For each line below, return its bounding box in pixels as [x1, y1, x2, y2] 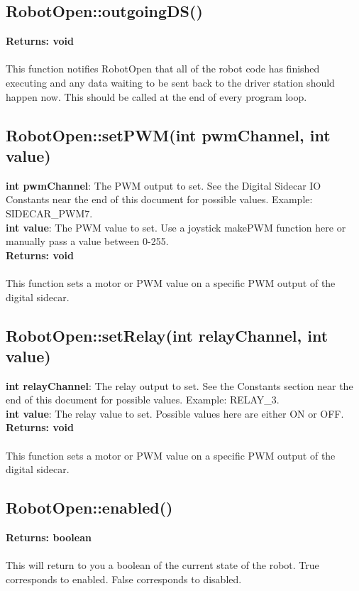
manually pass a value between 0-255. [6, 234, 169, 249]
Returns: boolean [6, 530, 92, 545]
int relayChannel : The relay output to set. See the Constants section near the [6, 378, 353, 393]
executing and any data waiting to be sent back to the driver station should [6, 75, 335, 90]
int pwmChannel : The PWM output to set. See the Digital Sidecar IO [6, 178, 321, 193]
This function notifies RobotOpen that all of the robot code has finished [6, 61, 320, 76]
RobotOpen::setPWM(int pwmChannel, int [6, 124, 331, 146]
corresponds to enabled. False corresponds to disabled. [6, 571, 242, 586]
